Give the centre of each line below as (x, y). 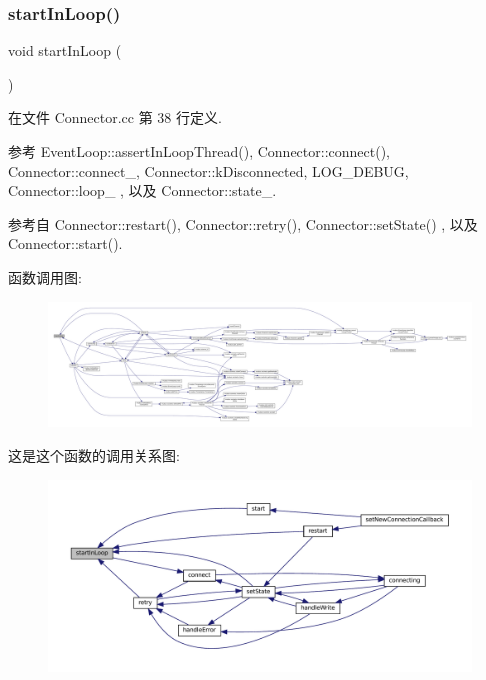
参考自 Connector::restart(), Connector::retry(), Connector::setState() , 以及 (243, 223)
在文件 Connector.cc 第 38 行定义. (115, 117)
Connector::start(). (65, 243)
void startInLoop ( (65, 50)
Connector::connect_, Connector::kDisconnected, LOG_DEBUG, (208, 170)
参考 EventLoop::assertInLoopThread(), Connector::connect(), (199, 151)
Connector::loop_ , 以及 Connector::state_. (142, 190)
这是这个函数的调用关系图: (94, 455)
